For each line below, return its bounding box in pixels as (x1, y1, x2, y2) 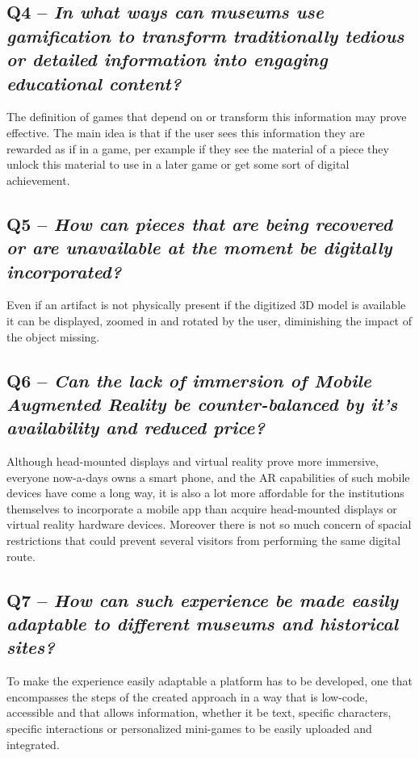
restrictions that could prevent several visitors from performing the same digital (6, 532, 401, 549)
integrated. (6, 735, 60, 752)
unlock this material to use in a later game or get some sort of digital (6, 156, 350, 173)
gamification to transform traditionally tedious (6, 23, 404, 48)
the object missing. (6, 328, 100, 345)
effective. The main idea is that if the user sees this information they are (6, 124, 365, 140)
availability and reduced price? (6, 415, 265, 440)
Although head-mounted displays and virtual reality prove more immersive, (6, 453, 379, 470)
